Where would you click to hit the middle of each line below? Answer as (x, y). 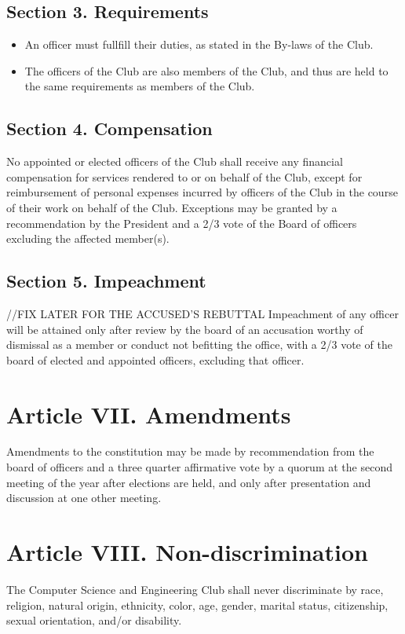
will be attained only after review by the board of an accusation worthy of (185, 329)
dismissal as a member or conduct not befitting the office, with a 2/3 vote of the (199, 344)
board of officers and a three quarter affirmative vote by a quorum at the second (199, 467)
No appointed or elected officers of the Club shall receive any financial (175, 161)
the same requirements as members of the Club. (140, 86)
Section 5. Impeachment (106, 281)
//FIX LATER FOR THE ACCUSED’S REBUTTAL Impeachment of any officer (202, 313)
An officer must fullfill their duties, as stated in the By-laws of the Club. (199, 44)
